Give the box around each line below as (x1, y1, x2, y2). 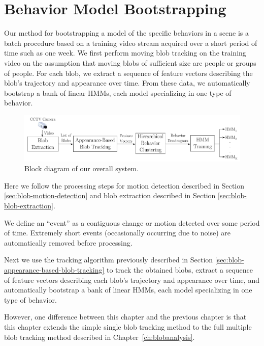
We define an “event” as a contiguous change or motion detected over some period (4, 217, 260, 228)
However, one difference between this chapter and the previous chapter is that (4, 311, 247, 322)
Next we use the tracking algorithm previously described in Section (4, 254, 213, 265)
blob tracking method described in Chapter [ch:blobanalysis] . (4, 331, 195, 342)
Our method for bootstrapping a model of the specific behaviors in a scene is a (4, 28, 249, 38)
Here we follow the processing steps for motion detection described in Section (4, 180, 245, 191)
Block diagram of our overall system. (24, 163, 139, 174)
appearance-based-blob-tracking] (4, 264, 105, 275)
